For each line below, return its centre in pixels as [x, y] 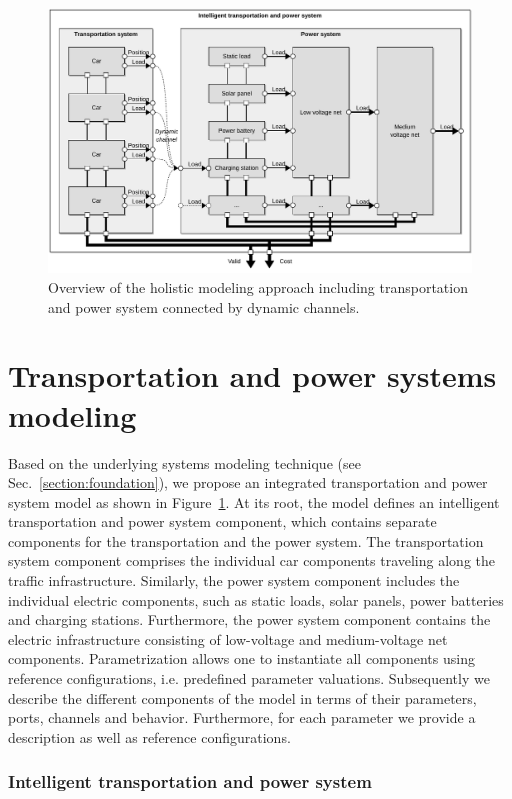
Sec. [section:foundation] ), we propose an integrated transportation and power [248, 482]
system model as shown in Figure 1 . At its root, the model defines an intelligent [254, 501]
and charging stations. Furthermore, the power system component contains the [249, 619]
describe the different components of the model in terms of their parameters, [242, 697]
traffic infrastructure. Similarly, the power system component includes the [234, 580]
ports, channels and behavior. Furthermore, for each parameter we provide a [242, 717]
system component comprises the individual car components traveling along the [251, 560]
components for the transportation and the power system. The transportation [246, 540]
